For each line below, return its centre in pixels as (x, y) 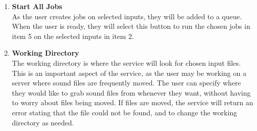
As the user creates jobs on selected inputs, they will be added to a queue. (127, 16)
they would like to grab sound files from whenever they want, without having (131, 92)
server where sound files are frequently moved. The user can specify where (126, 83)
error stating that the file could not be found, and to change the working (124, 112)
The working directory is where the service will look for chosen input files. (126, 62)
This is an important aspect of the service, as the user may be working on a (129, 73)
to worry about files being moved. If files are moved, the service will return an (133, 102)
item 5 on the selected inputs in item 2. (73, 36)
